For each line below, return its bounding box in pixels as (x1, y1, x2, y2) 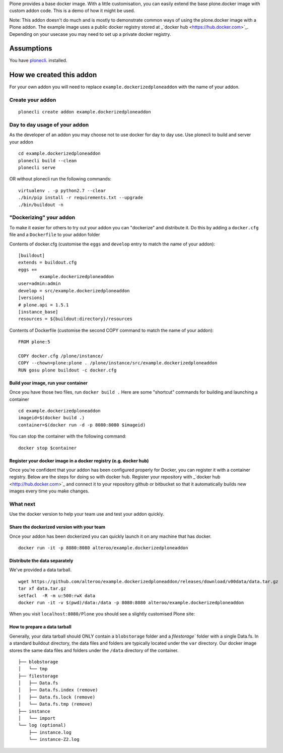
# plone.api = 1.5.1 (18, 302, 69, 307)
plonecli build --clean (18, 158, 77, 163)
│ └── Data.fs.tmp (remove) (18, 701, 93, 707)
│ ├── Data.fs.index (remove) (18, 687, 98, 693)
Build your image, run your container (9, 380, 88, 386)
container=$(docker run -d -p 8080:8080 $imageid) (18, 422, 146, 428)
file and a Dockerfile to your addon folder (9, 232, 100, 238)
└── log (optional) (18, 722, 66, 728)
